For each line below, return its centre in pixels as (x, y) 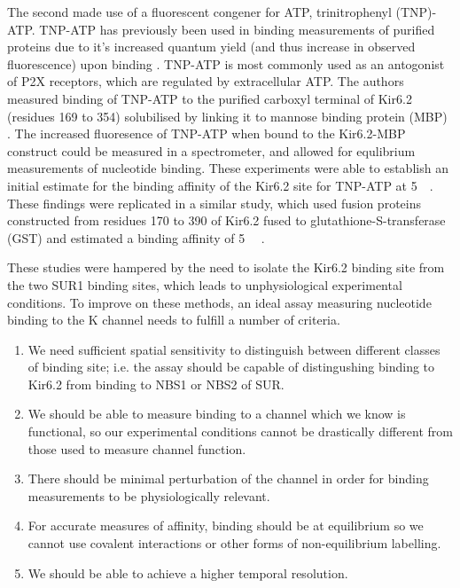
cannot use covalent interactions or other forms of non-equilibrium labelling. (234, 543)
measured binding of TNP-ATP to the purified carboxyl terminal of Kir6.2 (210, 98)
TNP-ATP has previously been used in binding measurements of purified (237, 29)
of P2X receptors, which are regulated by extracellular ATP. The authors (206, 81)
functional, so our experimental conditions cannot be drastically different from (240, 431)
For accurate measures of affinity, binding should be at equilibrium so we (226, 525)
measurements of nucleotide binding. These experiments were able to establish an (228, 168)
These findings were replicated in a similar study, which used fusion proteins (214, 203)
